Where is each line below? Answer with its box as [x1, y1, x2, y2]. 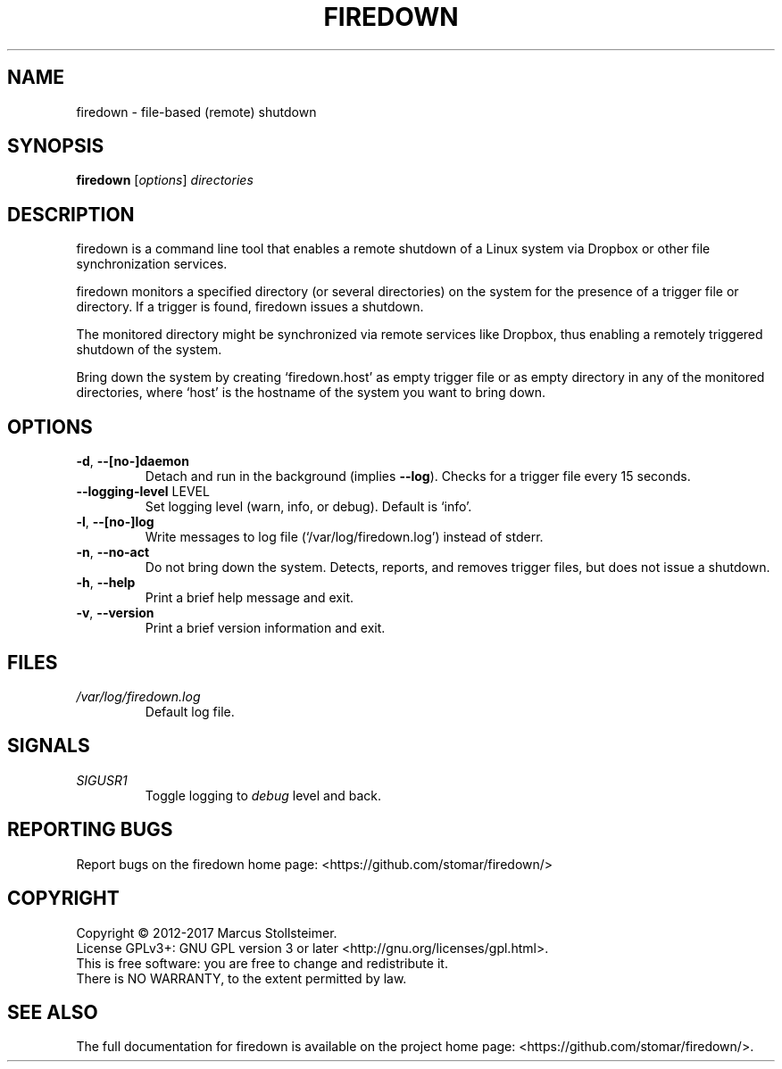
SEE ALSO [7, 1000, 98, 1023]
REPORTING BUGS [7, 818, 173, 841]
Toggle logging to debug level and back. [145, 787, 382, 803]
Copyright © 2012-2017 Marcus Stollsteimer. [76, 924, 337, 941]
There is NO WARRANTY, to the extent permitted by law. [76, 970, 407, 986]
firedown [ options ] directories [76, 172, 254, 188]
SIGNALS [7, 734, 90, 758]
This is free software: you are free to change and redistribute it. [76, 955, 448, 971]
